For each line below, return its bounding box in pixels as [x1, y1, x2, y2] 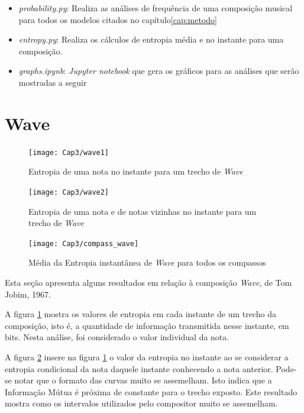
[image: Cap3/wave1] [28, 148, 109, 157]
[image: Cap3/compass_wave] [28, 239, 139, 248]
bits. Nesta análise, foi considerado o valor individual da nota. [5, 331, 229, 343]
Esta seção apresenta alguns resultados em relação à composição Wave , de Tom [5, 276, 292, 289]
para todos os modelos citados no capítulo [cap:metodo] [18, 13, 217, 25]
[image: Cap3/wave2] [28, 188, 109, 196]
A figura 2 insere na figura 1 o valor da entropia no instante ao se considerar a [5, 351, 289, 363]
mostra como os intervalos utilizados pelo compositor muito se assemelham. [5, 397, 278, 409]
